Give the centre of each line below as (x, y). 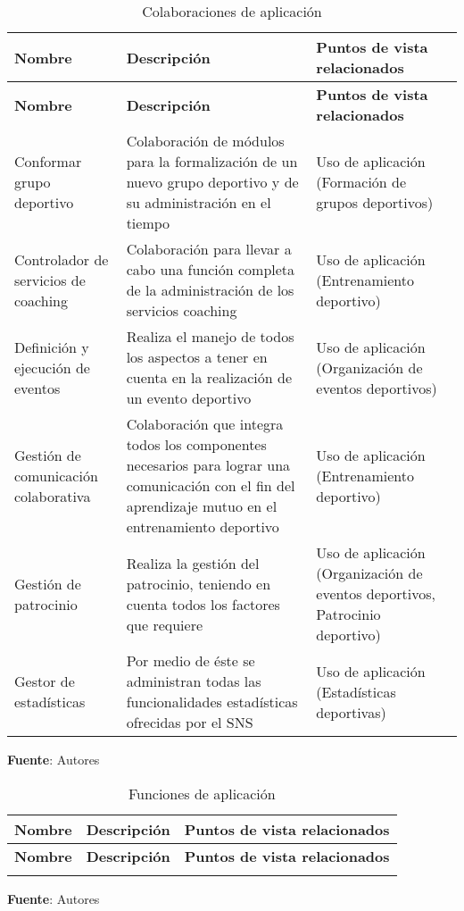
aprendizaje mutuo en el (202, 506)
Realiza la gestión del (193, 563)
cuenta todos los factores (203, 604)
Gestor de (45, 681)
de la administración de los (210, 290)
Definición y (52, 347)
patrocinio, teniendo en (199, 583)
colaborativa (53, 496)
